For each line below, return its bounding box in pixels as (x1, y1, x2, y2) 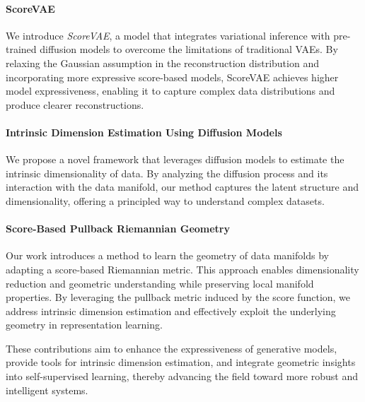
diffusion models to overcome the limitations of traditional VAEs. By (40, 42, 338, 57)
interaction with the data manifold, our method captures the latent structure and (6, 179, 359, 194)
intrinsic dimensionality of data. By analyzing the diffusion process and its (6, 165, 328, 180)
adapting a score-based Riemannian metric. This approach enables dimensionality (6, 261, 359, 276)
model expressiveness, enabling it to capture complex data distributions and (6, 83, 335, 98)
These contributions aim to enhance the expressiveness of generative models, (6, 341, 337, 355)
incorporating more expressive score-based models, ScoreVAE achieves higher (6, 69, 339, 84)
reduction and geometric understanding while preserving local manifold (6, 276, 314, 290)
